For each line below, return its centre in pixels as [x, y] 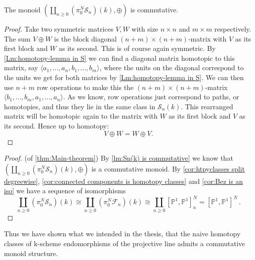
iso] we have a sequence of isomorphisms [65, 191]
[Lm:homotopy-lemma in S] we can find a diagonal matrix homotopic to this [119, 58]
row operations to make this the [85, 87]
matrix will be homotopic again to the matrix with [81, 116]
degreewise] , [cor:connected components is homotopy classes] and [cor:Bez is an [124, 181]
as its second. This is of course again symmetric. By [137, 48]
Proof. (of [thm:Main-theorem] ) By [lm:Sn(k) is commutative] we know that [119, 158]
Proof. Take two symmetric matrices [59, 29]
